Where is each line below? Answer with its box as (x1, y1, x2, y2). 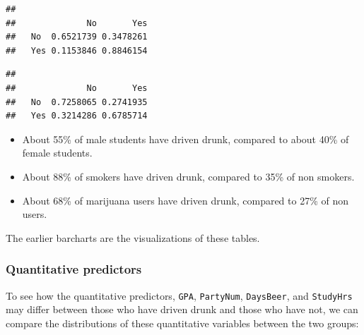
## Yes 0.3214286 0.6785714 (6, 111, 148, 121)
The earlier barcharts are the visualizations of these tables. (6, 230, 260, 245)
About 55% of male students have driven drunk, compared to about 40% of (22, 131, 349, 146)
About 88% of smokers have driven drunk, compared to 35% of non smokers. (22, 169, 355, 183)
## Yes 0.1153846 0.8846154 (6, 45, 148, 56)
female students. (22, 145, 93, 160)
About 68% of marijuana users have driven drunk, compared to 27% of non (22, 193, 349, 207)
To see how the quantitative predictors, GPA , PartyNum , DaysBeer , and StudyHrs (6, 288, 353, 303)
